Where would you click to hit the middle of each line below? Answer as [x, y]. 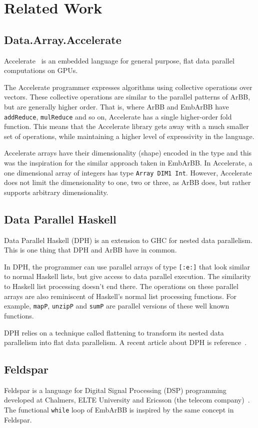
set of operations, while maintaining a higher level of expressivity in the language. [129, 136]
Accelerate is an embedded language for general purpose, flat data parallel [119, 60]
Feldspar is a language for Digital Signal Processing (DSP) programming [115, 390]
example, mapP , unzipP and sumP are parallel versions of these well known [117, 306]
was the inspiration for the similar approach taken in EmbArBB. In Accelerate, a [128, 162]
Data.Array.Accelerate [63, 39]
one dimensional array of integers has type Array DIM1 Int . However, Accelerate [128, 172]
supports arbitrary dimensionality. [56, 192]
